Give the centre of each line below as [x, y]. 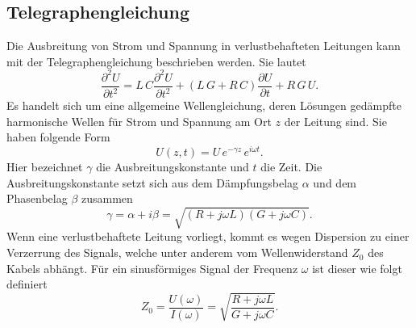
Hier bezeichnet [45, 167]
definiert [27, 284]
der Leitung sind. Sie [335, 121]
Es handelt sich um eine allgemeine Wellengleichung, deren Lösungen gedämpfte [204, 105]
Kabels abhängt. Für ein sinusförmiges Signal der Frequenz [152, 268]
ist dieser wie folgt [357, 268]
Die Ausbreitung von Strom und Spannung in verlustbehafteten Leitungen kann [204, 46]
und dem [335, 182]
